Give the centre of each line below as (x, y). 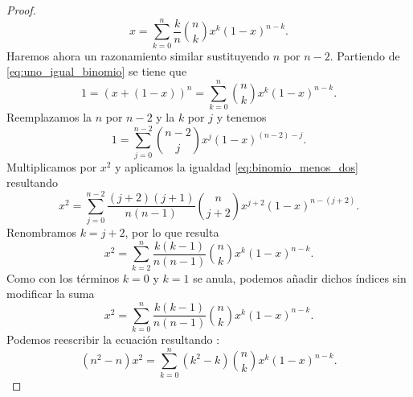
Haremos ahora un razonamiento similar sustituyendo (138, 55)
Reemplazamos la (49, 117)
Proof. (21, 10)
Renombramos (42, 232)
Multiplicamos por (52, 166)
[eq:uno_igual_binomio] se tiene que (97, 71)
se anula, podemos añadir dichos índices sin (300, 277)
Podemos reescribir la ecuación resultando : (113, 339)
